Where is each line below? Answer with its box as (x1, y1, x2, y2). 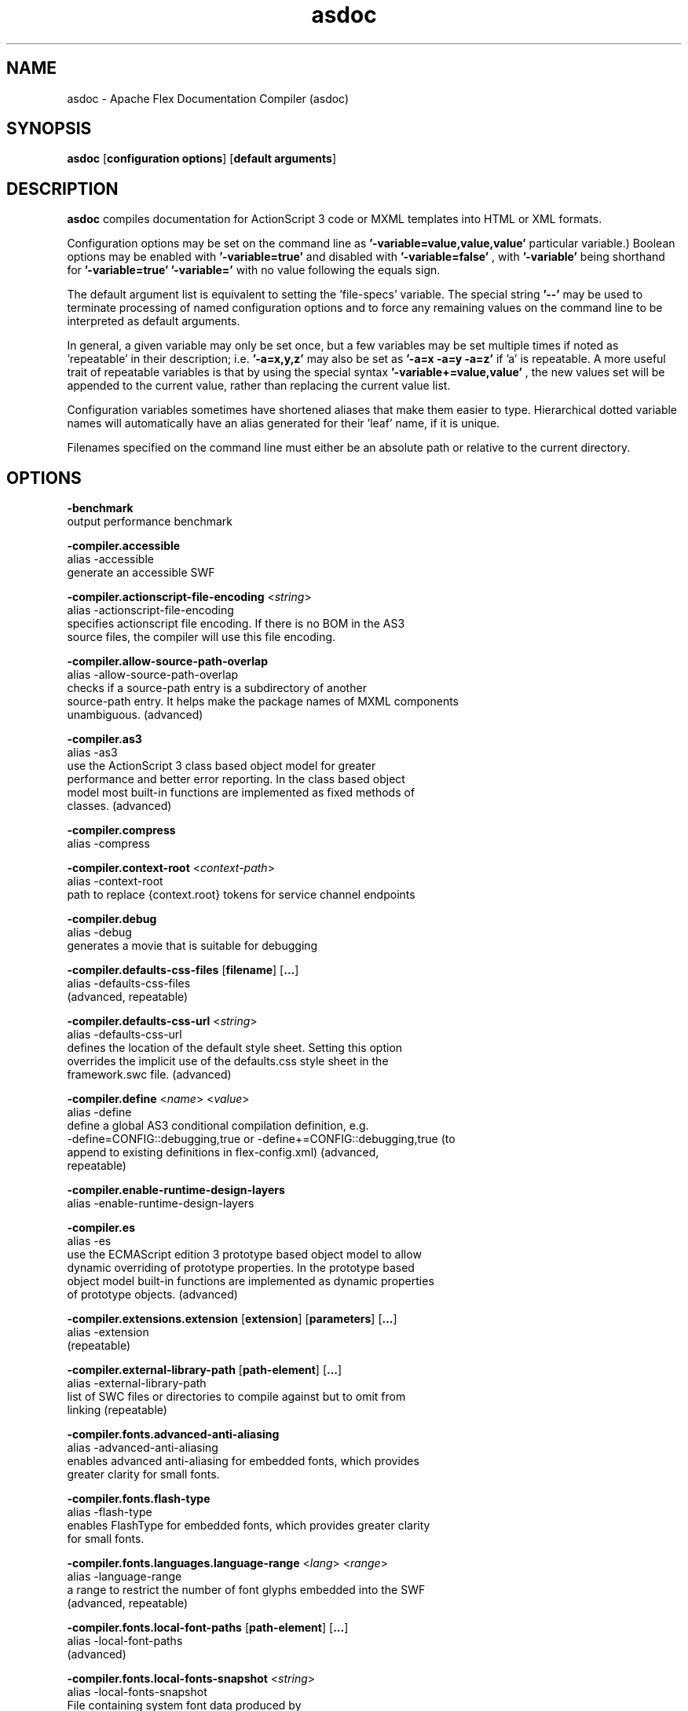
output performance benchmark (67, 515, 232, 529)
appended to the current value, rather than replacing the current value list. (67, 379, 451, 393)
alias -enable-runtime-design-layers (67, 1196, 254, 1211)
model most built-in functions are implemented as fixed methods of (67, 786, 415, 800)
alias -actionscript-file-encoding (67, 603, 234, 617)
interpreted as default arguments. (67, 314, 240, 328)
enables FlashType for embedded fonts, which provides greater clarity (67, 1519, 430, 1533)
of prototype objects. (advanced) (67, 1288, 238, 1302)
